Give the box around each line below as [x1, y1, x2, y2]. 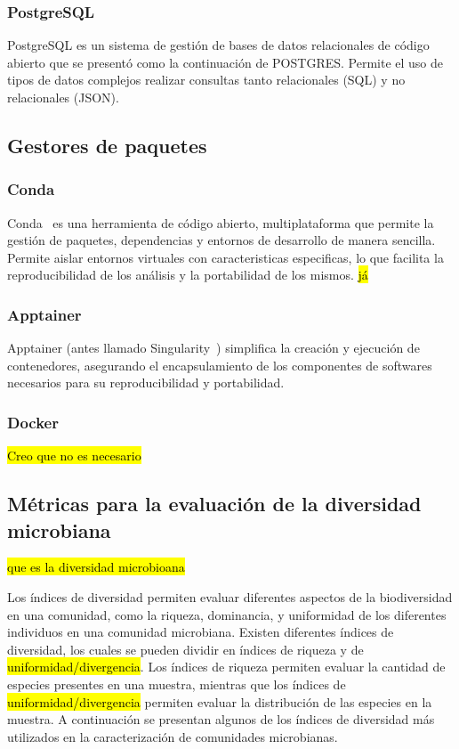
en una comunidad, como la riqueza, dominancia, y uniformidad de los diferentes [7, 605, 447, 623]
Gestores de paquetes [7, 131, 207, 159]
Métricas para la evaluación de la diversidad [7, 490, 422, 517]
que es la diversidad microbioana [7, 558, 185, 576]
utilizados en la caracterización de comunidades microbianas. [7, 727, 338, 745]
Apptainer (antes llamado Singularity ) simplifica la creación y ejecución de [7, 338, 420, 357]
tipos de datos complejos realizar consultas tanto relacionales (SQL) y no [7, 70, 406, 89]
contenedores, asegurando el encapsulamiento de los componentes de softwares [7, 355, 432, 374]
